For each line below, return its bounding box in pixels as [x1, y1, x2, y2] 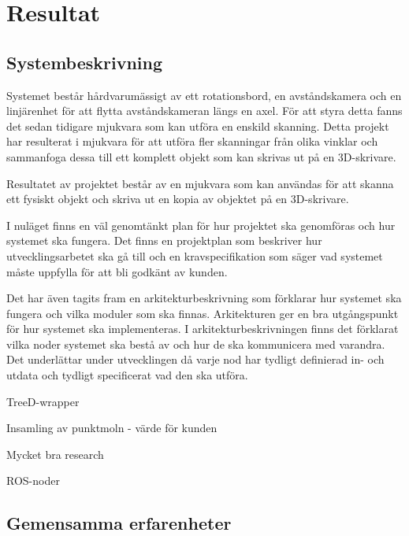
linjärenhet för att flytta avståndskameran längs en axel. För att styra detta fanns [6, 102, 403, 119]
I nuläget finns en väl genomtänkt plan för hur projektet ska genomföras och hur [6, 216, 396, 233]
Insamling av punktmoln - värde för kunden [6, 420, 218, 436]
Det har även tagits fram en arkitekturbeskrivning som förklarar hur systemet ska [6, 290, 402, 306]
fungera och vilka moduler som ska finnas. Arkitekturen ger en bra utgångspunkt [6, 305, 399, 321]
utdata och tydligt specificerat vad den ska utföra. [6, 367, 248, 383]
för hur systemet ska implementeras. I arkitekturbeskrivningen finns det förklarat [6, 320, 399, 337]
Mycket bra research [6, 445, 104, 462]
